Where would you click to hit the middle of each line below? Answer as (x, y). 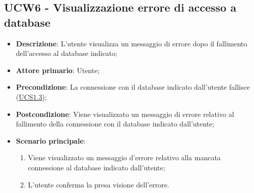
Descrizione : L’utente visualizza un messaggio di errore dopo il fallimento (132, 43)
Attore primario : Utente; (58, 70)
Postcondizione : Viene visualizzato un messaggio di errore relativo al (125, 114)
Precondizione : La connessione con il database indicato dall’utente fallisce (133, 87)
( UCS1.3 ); (31, 96)
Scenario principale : (51, 140)
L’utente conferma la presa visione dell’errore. (99, 184)
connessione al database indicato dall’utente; (97, 167)
